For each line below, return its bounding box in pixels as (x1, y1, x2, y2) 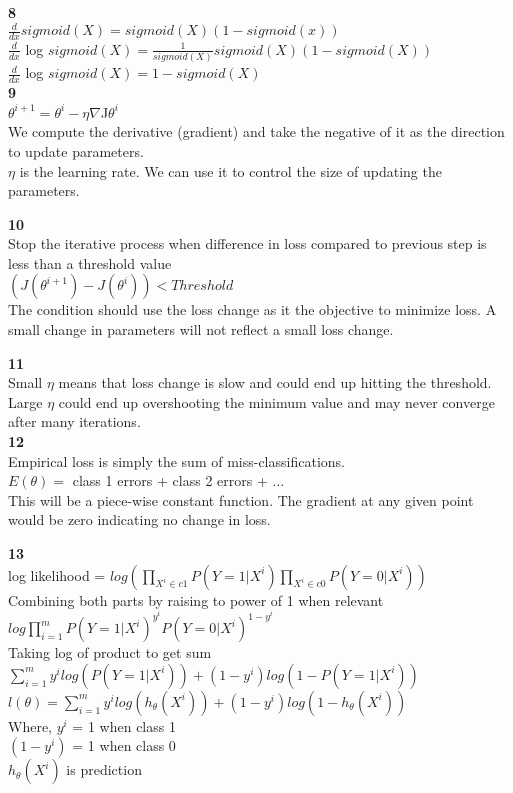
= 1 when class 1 (72, 715, 176, 736)
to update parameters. (8, 140, 144, 161)
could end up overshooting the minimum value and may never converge (58, 391, 495, 412)
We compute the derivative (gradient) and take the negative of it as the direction (8, 121, 505, 142)
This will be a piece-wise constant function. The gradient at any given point (8, 489, 474, 510)
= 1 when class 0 (72, 735, 176, 756)
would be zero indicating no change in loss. (8, 509, 271, 530)
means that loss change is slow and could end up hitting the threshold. (58, 372, 492, 393)
